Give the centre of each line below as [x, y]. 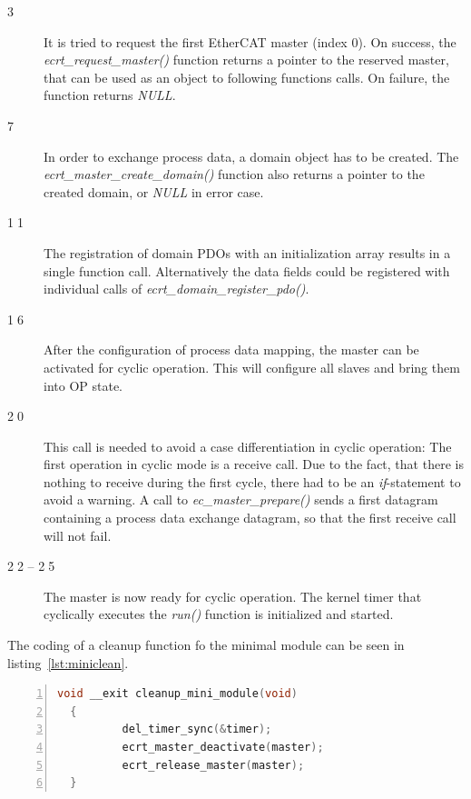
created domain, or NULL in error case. [154, 191]
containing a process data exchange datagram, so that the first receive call [250, 518]
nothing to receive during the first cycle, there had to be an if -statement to [252, 481]
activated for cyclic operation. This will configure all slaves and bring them [252, 367]
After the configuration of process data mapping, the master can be [231, 350]
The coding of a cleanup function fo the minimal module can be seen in [206, 645]
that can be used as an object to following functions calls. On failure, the [247, 77]
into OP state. [83, 385]
